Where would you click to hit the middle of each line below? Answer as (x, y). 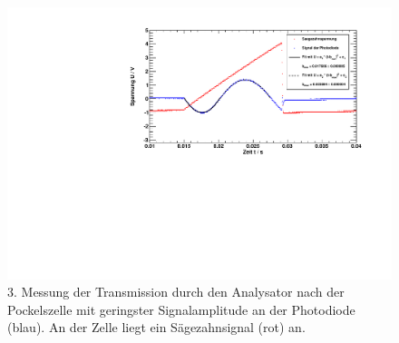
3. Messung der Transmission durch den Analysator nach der (176, 292)
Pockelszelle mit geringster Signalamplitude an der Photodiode (181, 309)
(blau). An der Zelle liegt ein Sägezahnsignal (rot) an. (156, 327)
